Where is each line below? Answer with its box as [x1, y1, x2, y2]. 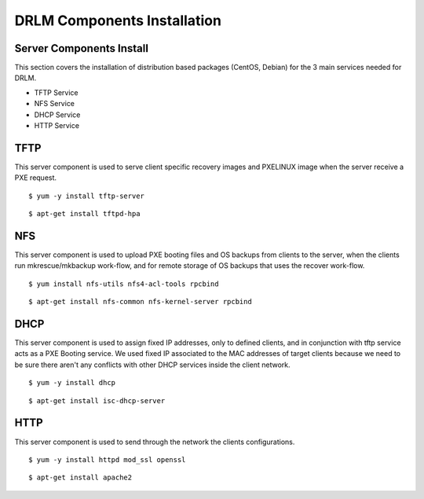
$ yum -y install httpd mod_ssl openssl [28, 455, 186, 464]
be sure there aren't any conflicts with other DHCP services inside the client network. [14, 360, 291, 369]
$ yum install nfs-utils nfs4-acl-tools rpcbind [28, 279, 219, 288]
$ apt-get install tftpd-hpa [28, 209, 141, 218]
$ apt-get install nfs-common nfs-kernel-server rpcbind [28, 297, 253, 306]
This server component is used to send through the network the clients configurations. [14, 437, 295, 446]
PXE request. [14, 173, 57, 182]
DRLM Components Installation [14, 12, 221, 29]
